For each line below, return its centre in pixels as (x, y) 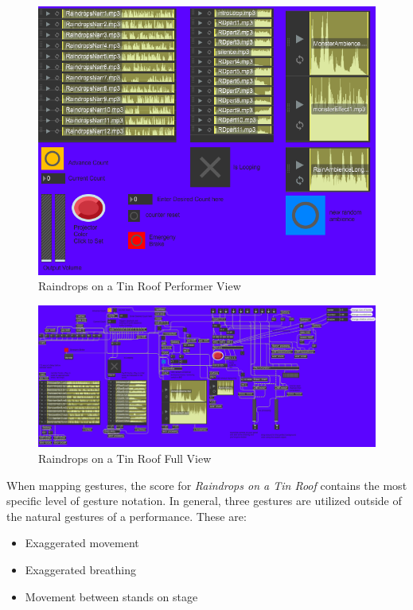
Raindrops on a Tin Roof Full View (125, 458)
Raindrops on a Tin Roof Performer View (140, 286)
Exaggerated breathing (80, 570)
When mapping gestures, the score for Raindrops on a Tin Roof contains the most (207, 485)
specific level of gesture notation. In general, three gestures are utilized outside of (204, 501)
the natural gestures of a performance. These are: (127, 516)
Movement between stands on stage (111, 596)
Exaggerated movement (82, 543)
